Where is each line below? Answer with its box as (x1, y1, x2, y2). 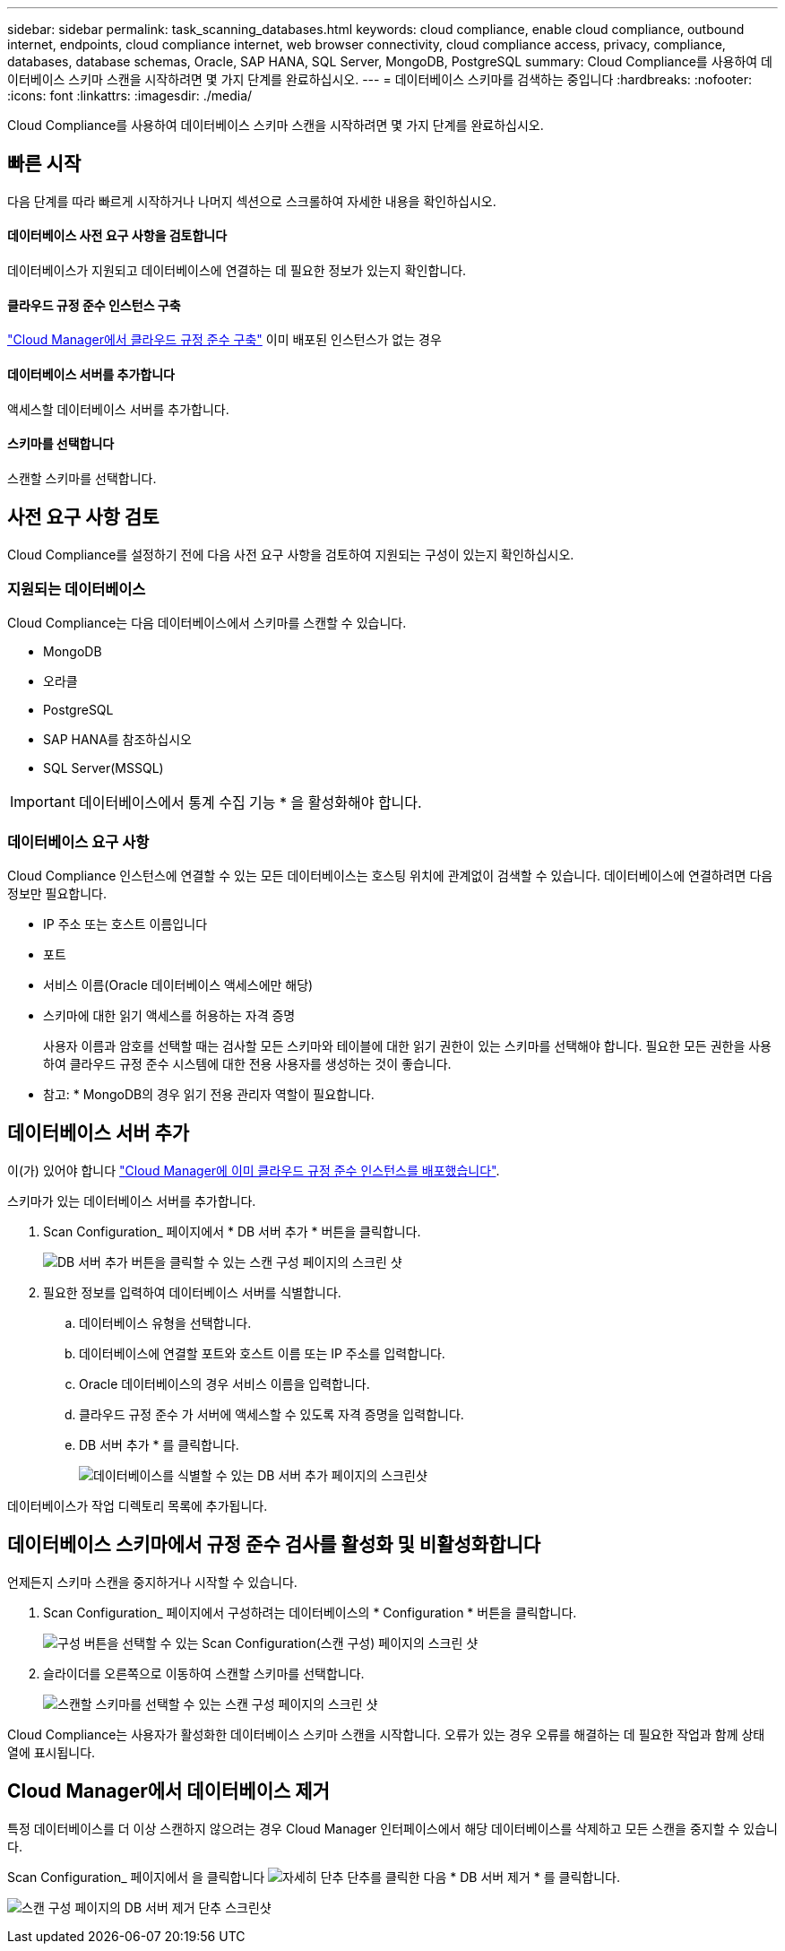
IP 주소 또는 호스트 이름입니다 (43, 916, 208, 932)
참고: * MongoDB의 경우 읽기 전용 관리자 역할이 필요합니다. (43, 1087, 375, 1103)
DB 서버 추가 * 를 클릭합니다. (79, 1436, 239, 1452)
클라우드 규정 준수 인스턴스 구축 (7, 297, 181, 313)
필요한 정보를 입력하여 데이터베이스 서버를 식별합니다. (43, 1284, 341, 1300)
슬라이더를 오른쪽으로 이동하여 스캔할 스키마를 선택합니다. (43, 1665, 365, 1681)
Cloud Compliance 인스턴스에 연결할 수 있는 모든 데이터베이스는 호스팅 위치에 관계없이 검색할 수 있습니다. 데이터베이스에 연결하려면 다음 (7, 868, 773, 884)
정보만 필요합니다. (7, 886, 108, 902)
